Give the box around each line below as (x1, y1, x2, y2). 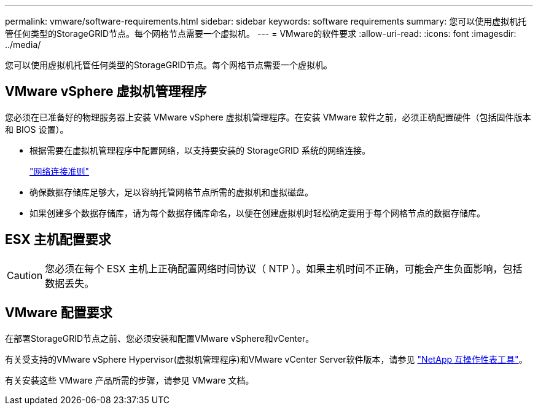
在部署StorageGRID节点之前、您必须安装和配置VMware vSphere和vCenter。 (5, 333, 314, 344)
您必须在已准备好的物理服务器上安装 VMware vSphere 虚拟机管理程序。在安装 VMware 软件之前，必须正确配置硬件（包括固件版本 (5, 111, 531, 122)
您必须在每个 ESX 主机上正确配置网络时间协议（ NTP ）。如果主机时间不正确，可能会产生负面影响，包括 (45, 262, 523, 275)
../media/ (5, 39, 41, 50)
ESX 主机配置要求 (5, 232, 111, 248)
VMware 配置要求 (5, 305, 112, 321)
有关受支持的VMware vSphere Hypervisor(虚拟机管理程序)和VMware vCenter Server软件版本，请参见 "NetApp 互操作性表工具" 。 (5, 353, 528, 365)
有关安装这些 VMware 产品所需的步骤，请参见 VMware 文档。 (5, 374, 254, 385)
